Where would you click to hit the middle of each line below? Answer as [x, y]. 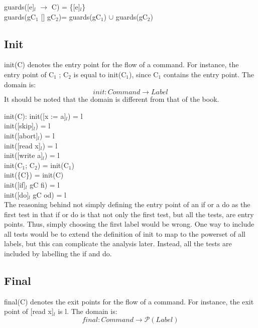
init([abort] [21, 135]
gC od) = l [49, 194]
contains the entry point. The [209, 74]
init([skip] [19, 126]
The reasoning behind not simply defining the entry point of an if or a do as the [127, 204]
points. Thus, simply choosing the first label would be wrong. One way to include [129, 224]
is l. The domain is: [88, 311]
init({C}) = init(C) [34, 175]
